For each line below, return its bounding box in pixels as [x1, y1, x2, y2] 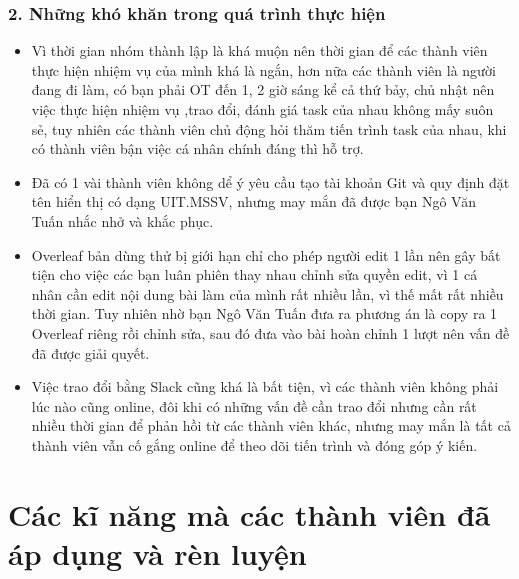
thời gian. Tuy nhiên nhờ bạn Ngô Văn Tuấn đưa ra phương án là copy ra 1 [31, 303, 498, 324]
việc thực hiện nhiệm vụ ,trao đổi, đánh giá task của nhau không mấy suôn [31, 99, 494, 119]
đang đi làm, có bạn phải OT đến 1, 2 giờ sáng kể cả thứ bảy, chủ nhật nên [31, 79, 495, 100]
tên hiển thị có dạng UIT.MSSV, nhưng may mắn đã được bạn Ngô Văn [31, 191, 476, 212]
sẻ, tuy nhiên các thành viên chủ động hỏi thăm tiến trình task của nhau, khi [31, 118, 507, 139]
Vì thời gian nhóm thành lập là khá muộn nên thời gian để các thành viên [31, 40, 488, 61]
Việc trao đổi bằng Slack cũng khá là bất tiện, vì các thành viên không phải [31, 376, 499, 397]
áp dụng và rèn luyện [8, 532, 307, 573]
